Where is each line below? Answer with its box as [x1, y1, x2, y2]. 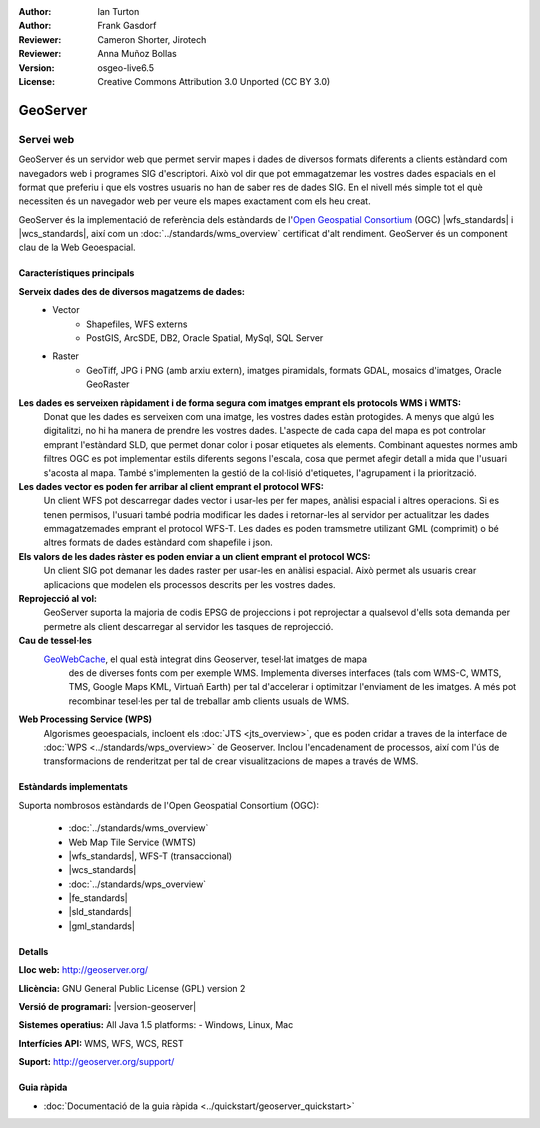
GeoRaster [86, 378, 130, 390]
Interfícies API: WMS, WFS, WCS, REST [18, 1037, 184, 1049]
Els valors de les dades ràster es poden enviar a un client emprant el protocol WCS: [18, 550, 371, 562]
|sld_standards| [68, 906, 132, 918]
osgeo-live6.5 [97, 61, 155, 74]
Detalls [18, 945, 49, 957]
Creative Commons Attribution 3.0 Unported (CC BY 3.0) [97, 75, 331, 87]
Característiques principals [18, 267, 135, 279]
